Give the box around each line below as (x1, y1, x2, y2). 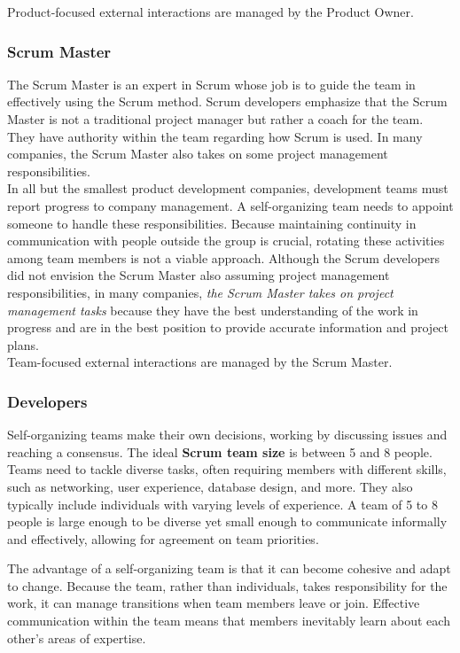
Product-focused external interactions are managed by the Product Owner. (7, 3, 414, 20)
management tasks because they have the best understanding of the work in (7, 300, 418, 319)
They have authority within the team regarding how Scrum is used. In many (7, 127, 423, 145)
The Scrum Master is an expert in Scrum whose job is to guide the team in (7, 74, 416, 93)
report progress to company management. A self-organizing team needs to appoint (7, 196, 454, 214)
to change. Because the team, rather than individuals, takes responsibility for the (7, 576, 448, 595)
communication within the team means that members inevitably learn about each (7, 611, 450, 630)
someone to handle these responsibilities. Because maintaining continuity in (7, 214, 417, 232)
